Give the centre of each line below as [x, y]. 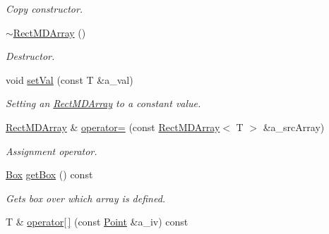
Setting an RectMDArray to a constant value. [103, 103]
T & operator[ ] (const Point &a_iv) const [97, 222]
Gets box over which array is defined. [86, 198]
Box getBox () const [49, 174]
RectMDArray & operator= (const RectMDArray [113, 127]
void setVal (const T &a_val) [70, 79]
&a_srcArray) [294, 127]
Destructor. [30, 56]
